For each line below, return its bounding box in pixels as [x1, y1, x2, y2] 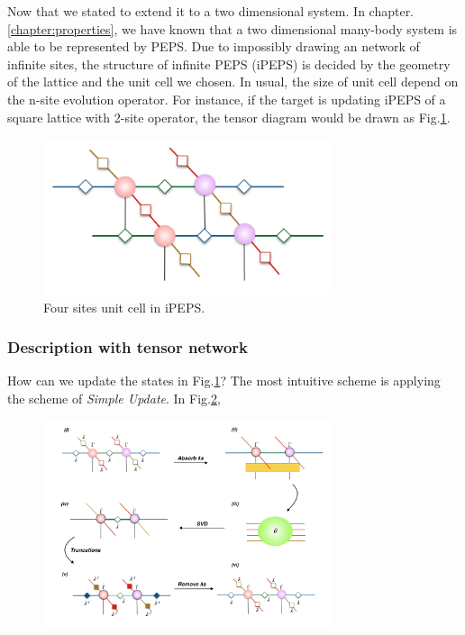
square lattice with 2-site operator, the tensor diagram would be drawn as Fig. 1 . [7, 107, 451, 126]
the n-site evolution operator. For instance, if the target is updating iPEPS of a [7, 89, 446, 108]
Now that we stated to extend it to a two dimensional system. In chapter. [7, 2, 415, 20]
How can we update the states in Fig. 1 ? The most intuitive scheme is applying [7, 371, 441, 390]
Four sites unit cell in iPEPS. [43, 297, 205, 316]
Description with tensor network [7, 336, 249, 358]
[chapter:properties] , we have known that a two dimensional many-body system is [7, 19, 458, 38]
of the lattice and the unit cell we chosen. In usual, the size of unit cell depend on [7, 72, 459, 91]
